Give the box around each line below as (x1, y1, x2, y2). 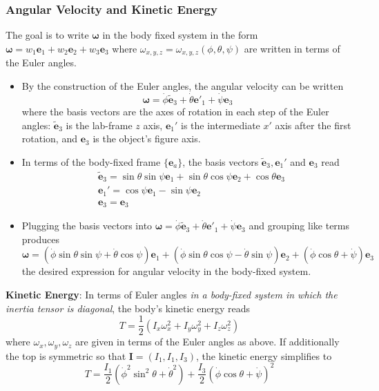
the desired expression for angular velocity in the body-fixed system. (21, 264, 311, 278)
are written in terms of (244, 41, 340, 55)
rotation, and (21, 131, 77, 146)
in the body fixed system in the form (102, 28, 258, 42)
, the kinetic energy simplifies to (196, 348, 332, 363)
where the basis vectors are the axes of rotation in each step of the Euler (21, 104, 329, 119)
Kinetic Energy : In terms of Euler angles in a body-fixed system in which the (6, 287, 338, 301)
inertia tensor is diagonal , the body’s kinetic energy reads (6, 301, 250, 315)
